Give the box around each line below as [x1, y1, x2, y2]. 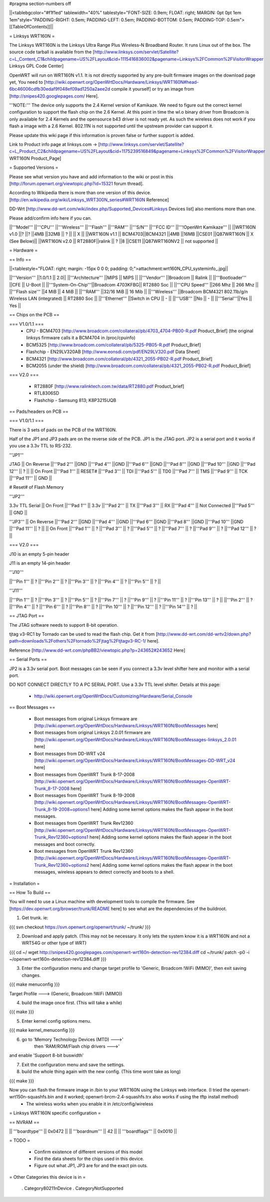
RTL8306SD [34, 390, 59, 396]
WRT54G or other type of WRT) [21, 940, 87, 946]
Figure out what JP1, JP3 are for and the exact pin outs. [34, 1163, 148, 1169]
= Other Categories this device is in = [9, 1174, 86, 1180]
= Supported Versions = [9, 164, 59, 170]
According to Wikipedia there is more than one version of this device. [9, 190, 151, 196]
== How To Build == [9, 889, 51, 895]
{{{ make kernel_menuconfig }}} [9, 1027, 75, 1033]
